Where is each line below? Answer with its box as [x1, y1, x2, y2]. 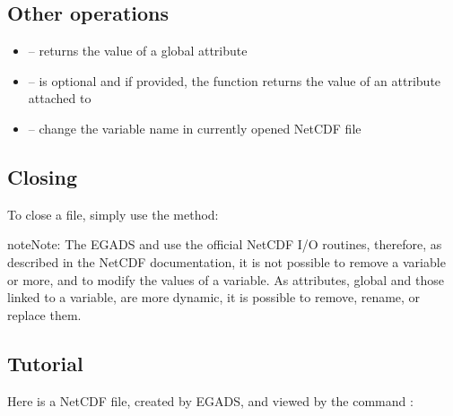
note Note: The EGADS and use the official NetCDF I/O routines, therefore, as [7, 235, 442, 254]
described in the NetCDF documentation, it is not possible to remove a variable [7, 252, 446, 271]
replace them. [7, 305, 82, 324]
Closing [7, 162, 77, 190]
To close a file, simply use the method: [7, 204, 219, 223]
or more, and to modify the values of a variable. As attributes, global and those [7, 270, 444, 289]
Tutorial [7, 349, 83, 377]
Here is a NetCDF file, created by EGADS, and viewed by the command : [7, 391, 414, 410]
